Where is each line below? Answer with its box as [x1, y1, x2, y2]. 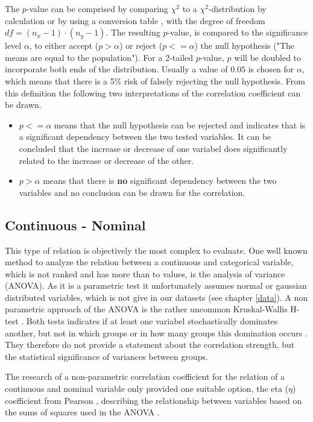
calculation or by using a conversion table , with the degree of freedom [5, 14, 265, 27]
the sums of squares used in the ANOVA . [5, 406, 160, 418]
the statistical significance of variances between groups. [5, 350, 208, 362]
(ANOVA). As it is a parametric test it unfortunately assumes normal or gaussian [5, 279, 307, 292]
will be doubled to [234, 51, 302, 63]
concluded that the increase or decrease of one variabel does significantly [19, 142, 288, 154]
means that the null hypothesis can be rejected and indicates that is [54, 118, 306, 131]
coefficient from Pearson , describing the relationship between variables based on [5, 394, 302, 406]
